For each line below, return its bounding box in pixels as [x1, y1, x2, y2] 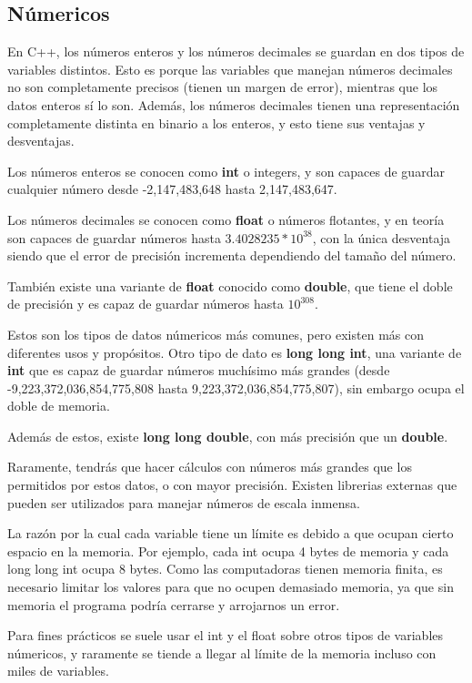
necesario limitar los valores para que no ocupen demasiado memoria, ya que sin [7, 577, 454, 596]
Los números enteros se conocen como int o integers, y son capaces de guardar [7, 161, 445, 180]
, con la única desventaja [312, 228, 451, 247]
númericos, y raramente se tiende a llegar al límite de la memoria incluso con [7, 643, 437, 662]
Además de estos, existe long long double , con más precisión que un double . [7, 426, 448, 445]
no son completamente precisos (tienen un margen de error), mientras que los [7, 77, 438, 97]
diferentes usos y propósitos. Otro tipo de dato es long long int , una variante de [7, 342, 462, 362]
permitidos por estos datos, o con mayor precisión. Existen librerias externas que [7, 475, 457, 494]
